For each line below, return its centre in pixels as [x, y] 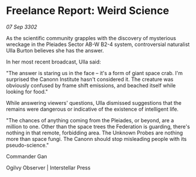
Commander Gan [27, 156]
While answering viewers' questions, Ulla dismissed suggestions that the [94, 102]
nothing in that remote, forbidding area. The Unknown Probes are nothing [94, 133]
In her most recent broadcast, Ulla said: [54, 62]
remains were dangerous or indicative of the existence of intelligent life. [92, 109]
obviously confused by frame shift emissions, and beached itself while [91, 85]
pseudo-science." [27, 145]
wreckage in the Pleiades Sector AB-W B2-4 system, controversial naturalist [98, 44]
